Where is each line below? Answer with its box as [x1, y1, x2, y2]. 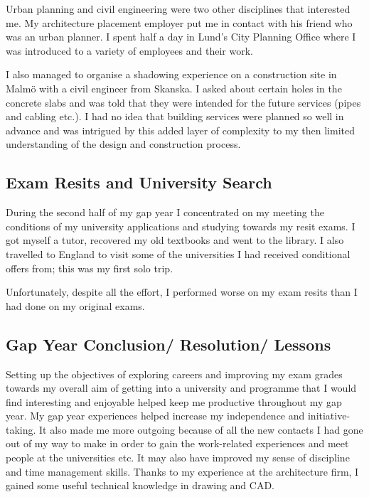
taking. [6, 422, 36, 437]
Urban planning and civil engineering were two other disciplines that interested [6, 1, 351, 16]
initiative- [307, 408, 351, 423]
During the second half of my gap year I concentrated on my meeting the [6, 205, 324, 220]
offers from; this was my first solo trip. [6, 260, 173, 275]
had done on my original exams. [6, 298, 145, 313]
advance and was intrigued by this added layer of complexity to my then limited [6, 122, 355, 137]
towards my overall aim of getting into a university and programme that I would [6, 380, 357, 395]
